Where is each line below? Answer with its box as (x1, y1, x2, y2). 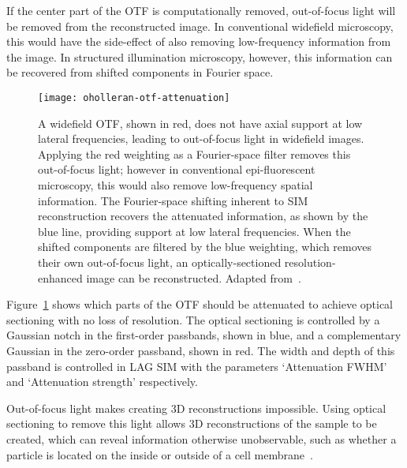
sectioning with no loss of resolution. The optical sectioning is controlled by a (6, 311, 380, 328)
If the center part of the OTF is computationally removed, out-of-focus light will (6, 2, 396, 18)
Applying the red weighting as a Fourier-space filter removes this (38, 145, 351, 162)
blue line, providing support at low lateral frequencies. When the (38, 223, 351, 239)
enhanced (38, 269, 83, 286)
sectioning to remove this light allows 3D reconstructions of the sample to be (6, 415, 377, 432)
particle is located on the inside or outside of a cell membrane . (6, 446, 313, 462)
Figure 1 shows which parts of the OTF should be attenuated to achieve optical (6, 296, 393, 313)
